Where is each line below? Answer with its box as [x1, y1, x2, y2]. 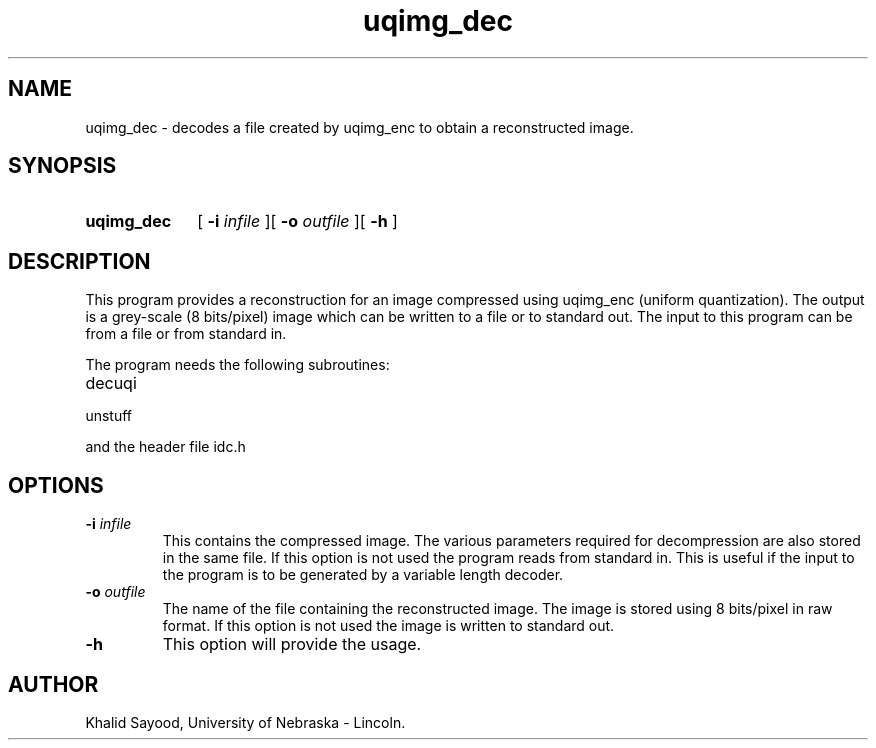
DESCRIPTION [8, 248, 151, 274]
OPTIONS [8, 472, 104, 498]
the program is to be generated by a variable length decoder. [162, 566, 564, 584]
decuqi [85, 373, 137, 394]
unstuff [85, 407, 133, 425]
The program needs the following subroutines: [85, 356, 390, 374]
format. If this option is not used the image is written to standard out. [162, 617, 615, 635]
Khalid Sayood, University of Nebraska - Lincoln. [85, 713, 406, 731]
